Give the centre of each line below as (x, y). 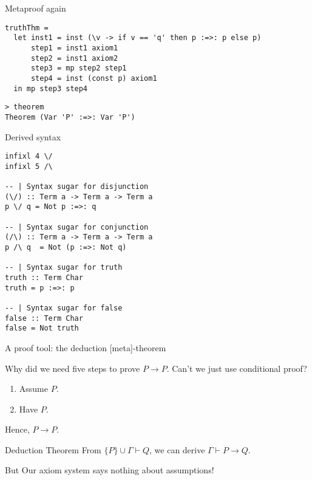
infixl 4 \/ (29, 156)
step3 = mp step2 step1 (79, 68)
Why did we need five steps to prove (73, 368)
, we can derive (177, 449)
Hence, (17, 429)
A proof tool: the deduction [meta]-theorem (86, 347)
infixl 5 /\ (29, 166)
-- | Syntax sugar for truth (64, 268)
